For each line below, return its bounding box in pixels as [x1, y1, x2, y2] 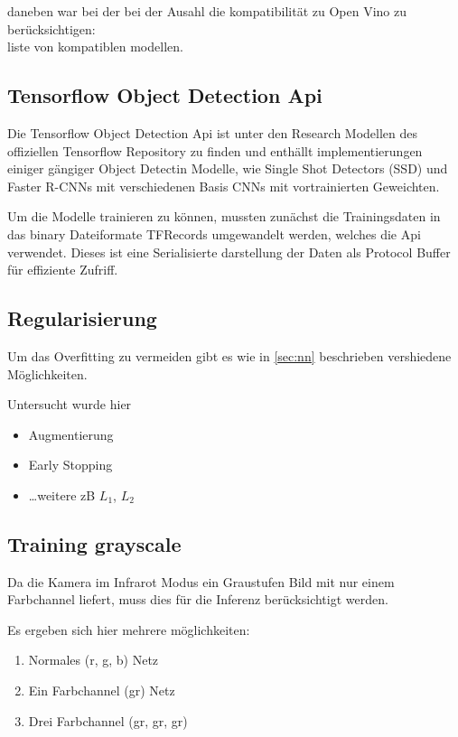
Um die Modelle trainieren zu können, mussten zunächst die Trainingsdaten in [7, 207, 441, 226]
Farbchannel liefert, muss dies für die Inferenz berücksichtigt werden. [7, 590, 388, 609]
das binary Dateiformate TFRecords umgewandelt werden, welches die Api [7, 224, 421, 243]
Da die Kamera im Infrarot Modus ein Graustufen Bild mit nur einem [7, 572, 395, 591]
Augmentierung [28, 424, 114, 443]
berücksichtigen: [7, 19, 96, 38]
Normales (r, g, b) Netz [28, 650, 159, 669]
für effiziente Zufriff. [7, 260, 118, 279]
